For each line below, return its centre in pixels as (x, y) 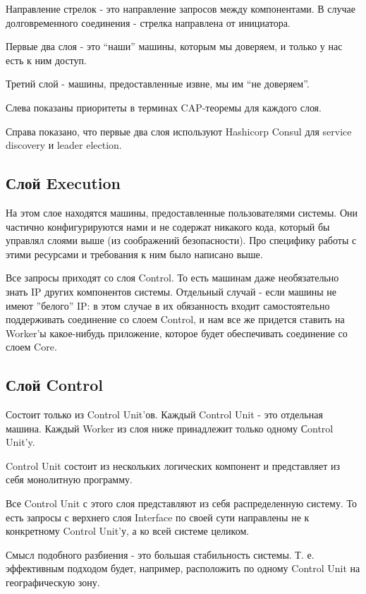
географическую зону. (53, 582)
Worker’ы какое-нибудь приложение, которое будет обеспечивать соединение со (177, 333)
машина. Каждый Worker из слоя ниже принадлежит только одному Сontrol (170, 428)
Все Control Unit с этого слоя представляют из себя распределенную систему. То (181, 503)
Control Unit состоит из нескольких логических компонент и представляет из (173, 465)
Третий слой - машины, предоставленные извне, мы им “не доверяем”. (158, 84)
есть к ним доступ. (46, 60)
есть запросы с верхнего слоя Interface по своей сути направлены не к (158, 517)
